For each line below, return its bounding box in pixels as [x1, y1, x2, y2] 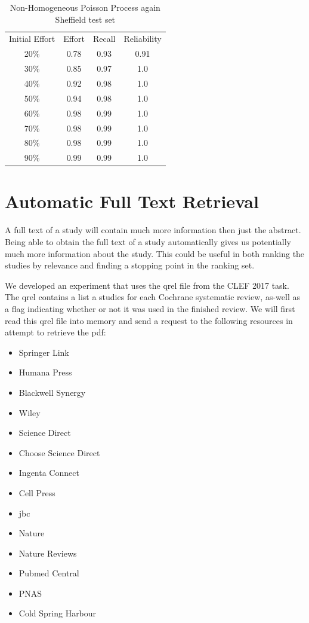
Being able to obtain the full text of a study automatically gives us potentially [5, 236, 291, 248]
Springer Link [18, 346, 69, 358]
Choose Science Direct [18, 446, 100, 459]
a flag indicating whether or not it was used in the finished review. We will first [5, 302, 295, 314]
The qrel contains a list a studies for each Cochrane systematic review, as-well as [5, 291, 300, 303]
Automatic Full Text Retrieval [5, 189, 259, 213]
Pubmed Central [18, 567, 79, 579]
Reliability [123, 32, 162, 45]
